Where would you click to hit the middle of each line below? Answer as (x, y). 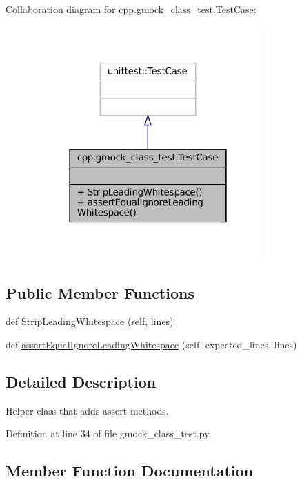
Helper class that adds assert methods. (87, 410)
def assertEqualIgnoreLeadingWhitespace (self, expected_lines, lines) (151, 345)
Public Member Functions (100, 292)
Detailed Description (81, 382)
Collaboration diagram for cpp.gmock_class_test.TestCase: (131, 9)
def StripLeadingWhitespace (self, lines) (90, 321)
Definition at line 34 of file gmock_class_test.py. (109, 433)
